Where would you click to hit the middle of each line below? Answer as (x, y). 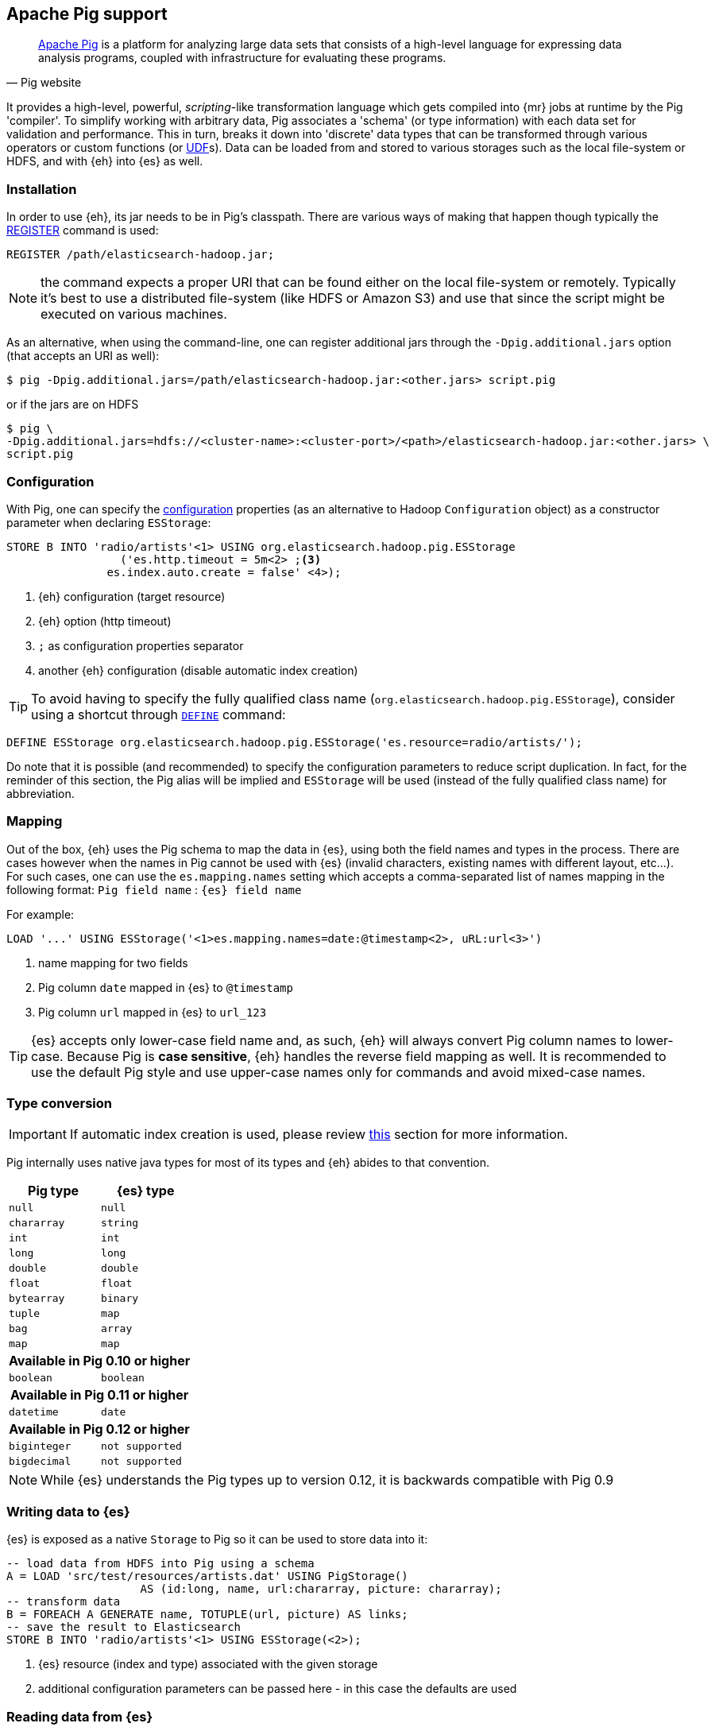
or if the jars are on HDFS (73, 405)
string (120, 1223)
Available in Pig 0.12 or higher (99, 1429)
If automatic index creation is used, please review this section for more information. (319, 1135)
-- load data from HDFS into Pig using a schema (160, 1564)
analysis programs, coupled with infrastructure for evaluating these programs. (242, 58)
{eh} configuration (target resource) (132, 596)
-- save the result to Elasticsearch (124, 1627)
